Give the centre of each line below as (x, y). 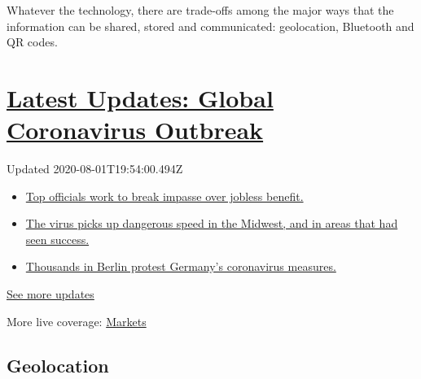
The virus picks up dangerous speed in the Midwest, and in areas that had (212, 223)
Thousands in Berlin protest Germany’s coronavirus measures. (181, 266)
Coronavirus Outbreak (135, 130)
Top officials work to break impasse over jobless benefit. (164, 196)
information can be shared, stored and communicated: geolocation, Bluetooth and (210, 26)
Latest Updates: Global (140, 97)
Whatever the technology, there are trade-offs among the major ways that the (200, 10)
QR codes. (32, 42)
